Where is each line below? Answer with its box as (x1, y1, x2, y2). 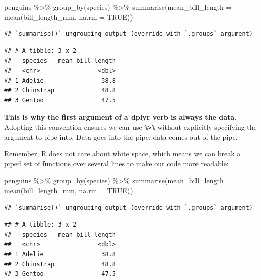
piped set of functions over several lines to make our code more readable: (4, 158, 229, 169)
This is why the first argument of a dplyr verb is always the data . (4, 111, 237, 122)
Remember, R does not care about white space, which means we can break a (4, 148, 241, 159)
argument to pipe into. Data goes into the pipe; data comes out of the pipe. (4, 131, 238, 142)
